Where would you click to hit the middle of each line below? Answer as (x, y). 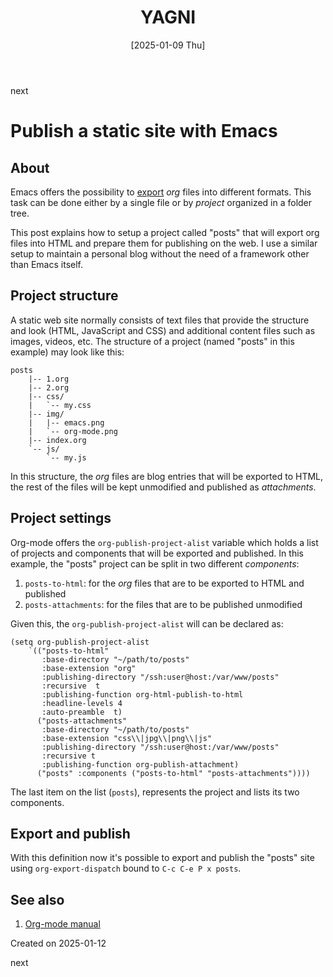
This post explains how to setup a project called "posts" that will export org (165, 232)
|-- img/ (46, 414)
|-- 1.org (49, 379)
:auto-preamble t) (82, 712)
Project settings (61, 518)
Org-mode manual (62, 924)
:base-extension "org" (89, 668)
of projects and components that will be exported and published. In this (157, 553)
